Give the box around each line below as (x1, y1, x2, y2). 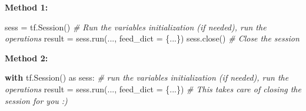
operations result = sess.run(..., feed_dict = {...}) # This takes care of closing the (5, 82, 301, 95)
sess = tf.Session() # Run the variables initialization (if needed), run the (5, 20, 267, 33)
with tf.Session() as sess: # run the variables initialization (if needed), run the (5, 71, 289, 84)
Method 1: (5, 1, 48, 13)
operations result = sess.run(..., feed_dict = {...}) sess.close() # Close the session (5, 32, 300, 44)
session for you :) (5, 94, 68, 106)
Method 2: (5, 51, 48, 64)
